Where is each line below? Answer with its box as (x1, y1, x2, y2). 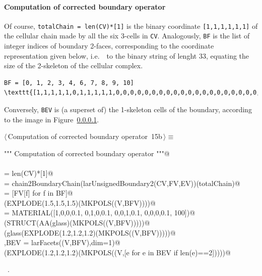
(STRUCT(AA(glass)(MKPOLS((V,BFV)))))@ (4, 217, 150, 228)
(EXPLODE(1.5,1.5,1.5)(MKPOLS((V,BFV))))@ (4, 197, 156, 208)
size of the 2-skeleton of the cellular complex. (4, 60, 143, 71)
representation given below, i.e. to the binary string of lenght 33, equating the (4, 50, 249, 61)
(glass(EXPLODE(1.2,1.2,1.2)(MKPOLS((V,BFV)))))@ (4, 227, 176, 238)
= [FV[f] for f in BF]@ (4, 188, 73, 198)
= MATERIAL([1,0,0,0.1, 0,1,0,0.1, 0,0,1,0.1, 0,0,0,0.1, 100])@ (4, 207, 195, 218)
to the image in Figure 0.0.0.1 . (4, 114, 99, 124)
